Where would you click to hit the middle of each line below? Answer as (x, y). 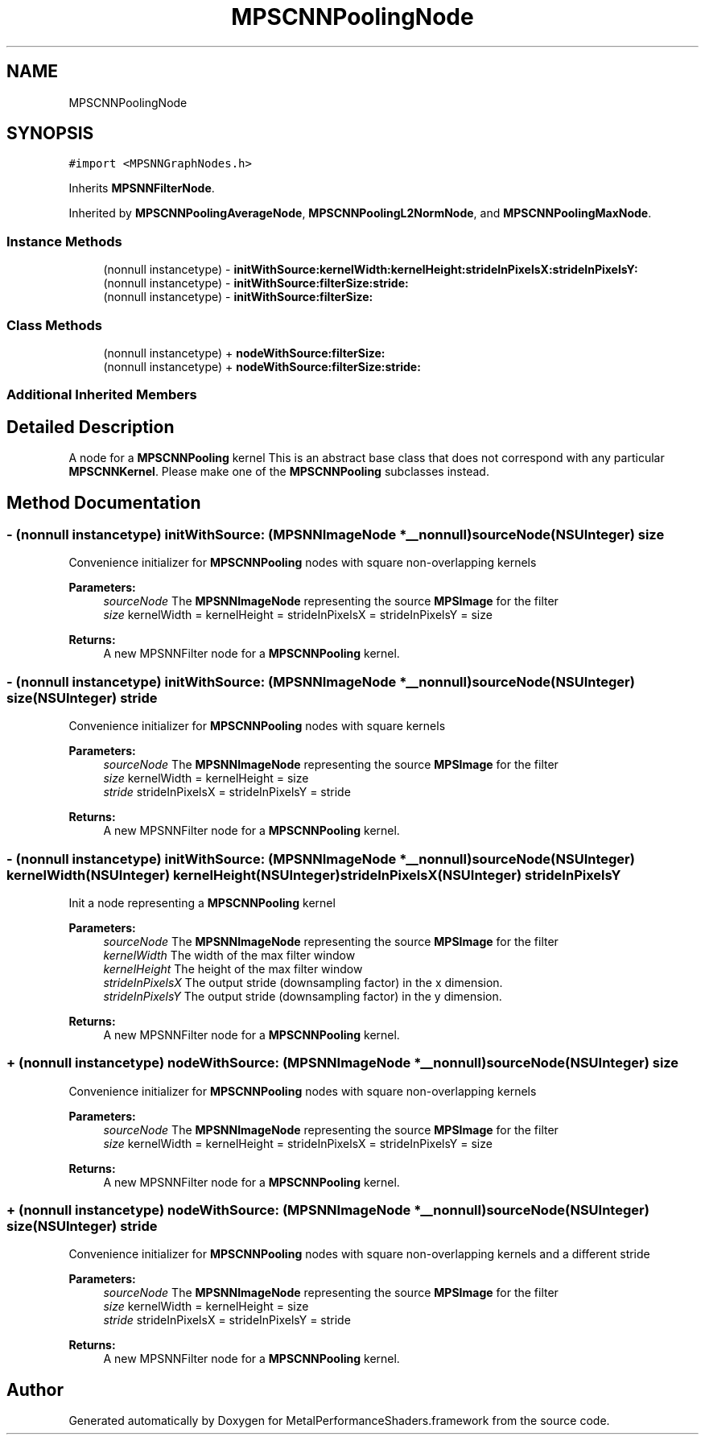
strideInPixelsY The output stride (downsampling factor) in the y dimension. (303, 996)
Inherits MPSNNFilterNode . (142, 188)
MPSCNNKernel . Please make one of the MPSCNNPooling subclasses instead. (279, 472)
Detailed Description (91, 427)
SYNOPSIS (50, 134)
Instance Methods (64, 241)
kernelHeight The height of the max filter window (233, 968)
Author (35, 1389)
